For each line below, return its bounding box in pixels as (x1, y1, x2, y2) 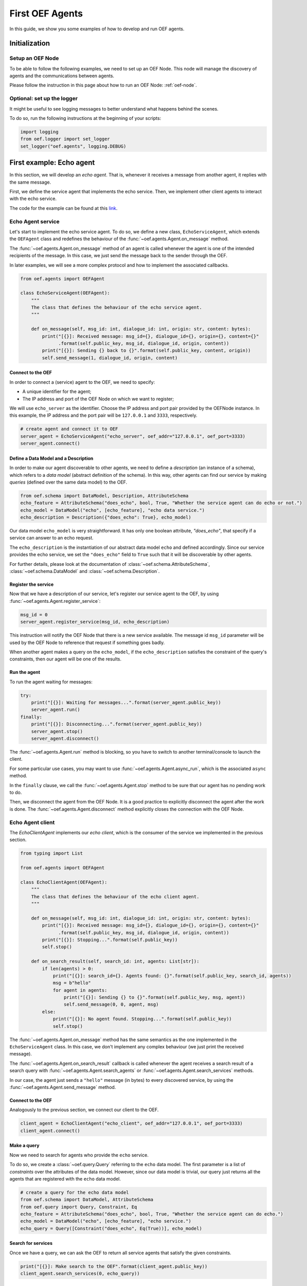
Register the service (9, 581, 54, 587)
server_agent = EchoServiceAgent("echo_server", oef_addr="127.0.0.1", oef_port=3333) (20, 433, 246, 439)
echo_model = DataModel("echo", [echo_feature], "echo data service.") (20, 507, 205, 513)
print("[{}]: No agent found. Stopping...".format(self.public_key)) (52, 1016, 232, 1022)
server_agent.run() (31, 707, 81, 712)
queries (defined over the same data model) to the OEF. (9, 479, 128, 485)
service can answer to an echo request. (9, 535, 94, 541)
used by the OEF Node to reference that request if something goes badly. (9, 639, 165, 646)
